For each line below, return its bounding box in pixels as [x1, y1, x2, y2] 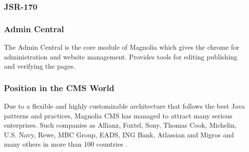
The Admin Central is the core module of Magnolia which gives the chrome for [4, 42, 239, 52]
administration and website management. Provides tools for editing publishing [4, 51, 238, 61]
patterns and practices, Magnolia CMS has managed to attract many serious [4, 110, 232, 120]
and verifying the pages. [4, 61, 76, 71]
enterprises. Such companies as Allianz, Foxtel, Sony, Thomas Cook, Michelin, [4, 120, 237, 130]
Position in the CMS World [4, 81, 115, 94]
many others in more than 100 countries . [4, 139, 128, 149]
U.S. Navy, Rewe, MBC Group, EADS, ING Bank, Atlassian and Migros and [4, 129, 234, 139]
